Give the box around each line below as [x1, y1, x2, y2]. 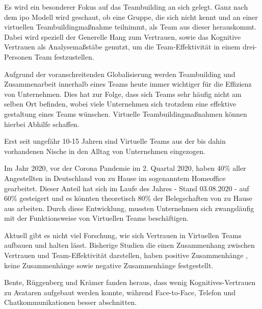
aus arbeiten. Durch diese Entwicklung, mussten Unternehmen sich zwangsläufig [4, 202, 254, 213]
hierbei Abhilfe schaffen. [4, 118, 80, 129]
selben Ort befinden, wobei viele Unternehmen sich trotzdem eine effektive [4, 98, 237, 109]
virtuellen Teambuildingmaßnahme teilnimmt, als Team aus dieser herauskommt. [4, 21, 257, 32]
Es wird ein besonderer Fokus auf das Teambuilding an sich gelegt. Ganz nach [4, 2, 248, 12]
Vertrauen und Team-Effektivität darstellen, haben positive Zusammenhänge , [4, 250, 248, 261]
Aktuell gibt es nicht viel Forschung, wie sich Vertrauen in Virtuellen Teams [4, 229, 242, 240]
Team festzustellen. [34, 51, 94, 62]
